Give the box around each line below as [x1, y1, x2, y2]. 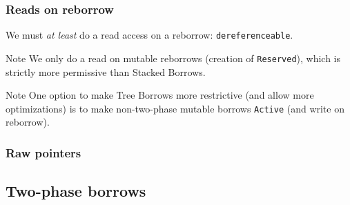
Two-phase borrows [6, 180, 146, 202]
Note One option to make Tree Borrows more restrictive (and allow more [6, 88, 314, 102]
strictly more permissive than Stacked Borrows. [6, 64, 206, 79]
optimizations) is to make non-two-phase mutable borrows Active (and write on [6, 101, 344, 115]
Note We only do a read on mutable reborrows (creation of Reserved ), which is [6, 50, 341, 65]
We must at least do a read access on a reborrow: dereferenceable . [6, 28, 293, 42]
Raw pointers [6, 144, 81, 161]
